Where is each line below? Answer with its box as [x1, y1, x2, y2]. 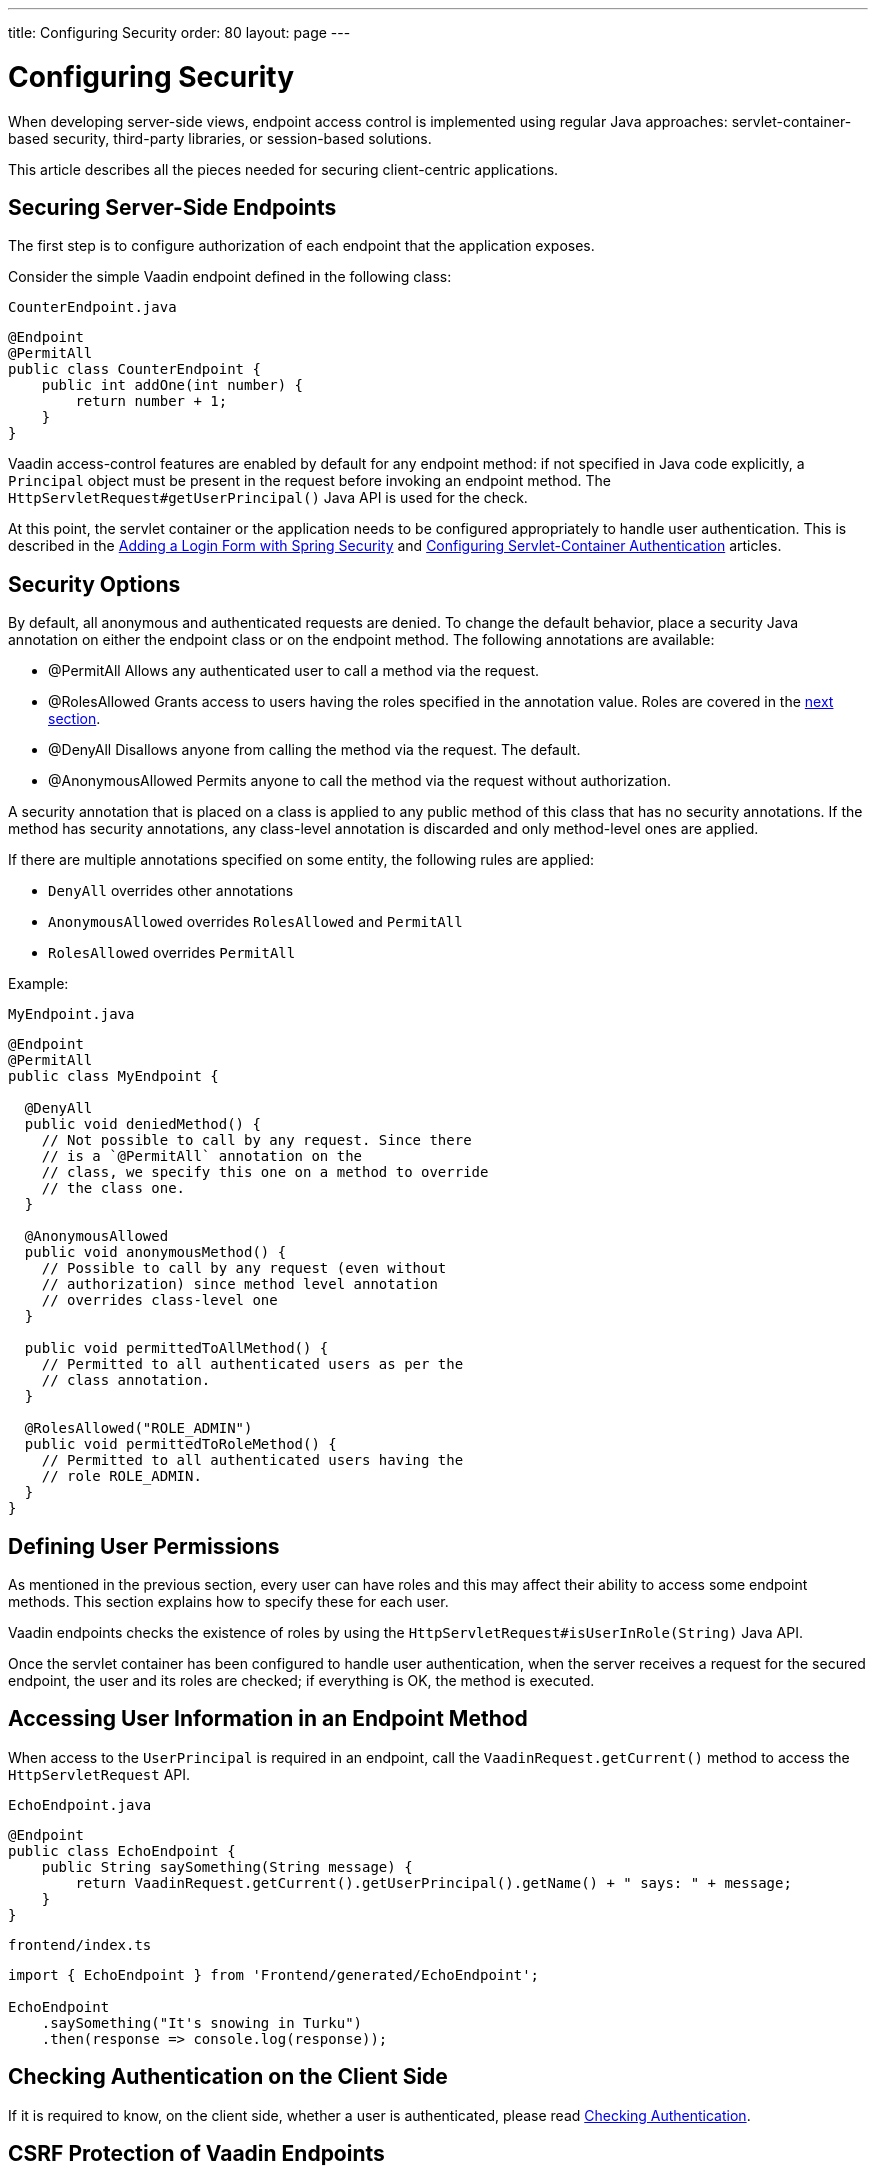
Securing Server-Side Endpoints [8, 194, 337, 220]
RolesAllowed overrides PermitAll [48, 944, 296, 962]
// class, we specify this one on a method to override [41, 1164, 489, 1181]
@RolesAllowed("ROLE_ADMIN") [24, 1420, 253, 1437]
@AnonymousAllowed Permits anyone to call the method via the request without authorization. [48, 772, 671, 790]
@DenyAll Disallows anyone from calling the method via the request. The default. [48, 741, 581, 759]
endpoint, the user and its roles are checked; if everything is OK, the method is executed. [8, 1672, 595, 1690]
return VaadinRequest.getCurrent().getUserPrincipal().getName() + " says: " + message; [75, 1874, 792, 1891]
